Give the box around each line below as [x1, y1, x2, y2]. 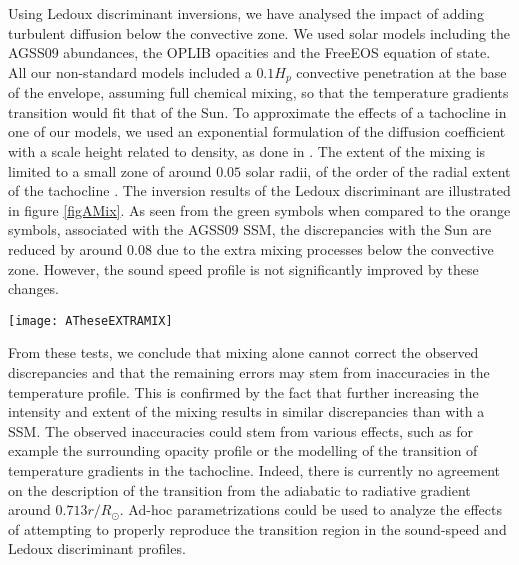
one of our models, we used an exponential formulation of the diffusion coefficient [8, 121, 506, 142]
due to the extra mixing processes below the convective [156, 238, 494, 259]
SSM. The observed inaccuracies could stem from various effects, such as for [8, 420, 474, 441]
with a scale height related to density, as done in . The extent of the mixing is [8, 141, 486, 162]
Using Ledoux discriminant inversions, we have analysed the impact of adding [8, 3, 484, 23]
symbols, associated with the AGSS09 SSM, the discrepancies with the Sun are [8, 219, 492, 240]
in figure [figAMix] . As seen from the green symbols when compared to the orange [8, 199, 511, 220]
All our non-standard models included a [8, 61, 252, 82]
